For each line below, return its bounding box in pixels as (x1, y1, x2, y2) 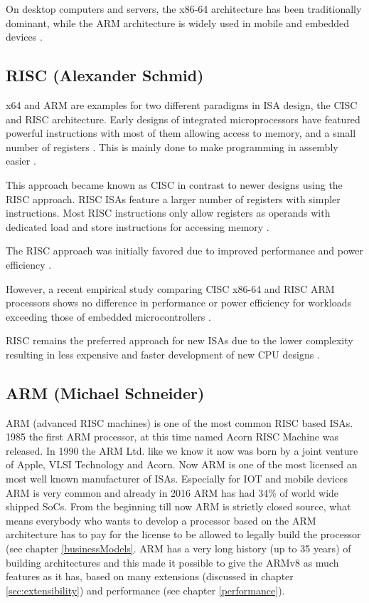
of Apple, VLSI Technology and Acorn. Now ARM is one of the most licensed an (6, 457, 358, 472)
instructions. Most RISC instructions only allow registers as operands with (6, 205, 331, 220)
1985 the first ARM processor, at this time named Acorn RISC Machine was (6, 429, 338, 444)
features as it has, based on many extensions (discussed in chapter (6, 569, 294, 584)
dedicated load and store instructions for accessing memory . (6, 219, 269, 234)
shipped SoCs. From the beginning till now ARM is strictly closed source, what (6, 499, 351, 514)
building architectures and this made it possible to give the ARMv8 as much (6, 555, 339, 569)
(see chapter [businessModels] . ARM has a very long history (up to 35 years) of (6, 541, 351, 556)
